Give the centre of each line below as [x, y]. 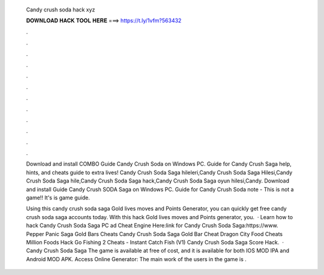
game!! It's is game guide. [58, 198]
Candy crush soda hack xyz [61, 10]
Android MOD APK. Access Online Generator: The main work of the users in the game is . [136, 259]
